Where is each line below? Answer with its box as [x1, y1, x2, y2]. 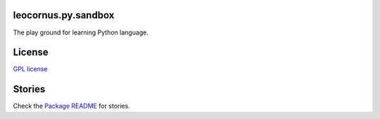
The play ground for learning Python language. [13, 28, 149, 37]
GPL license [13, 65, 49, 73]
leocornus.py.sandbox [13, 9, 115, 21]
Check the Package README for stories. [13, 102, 130, 111]
